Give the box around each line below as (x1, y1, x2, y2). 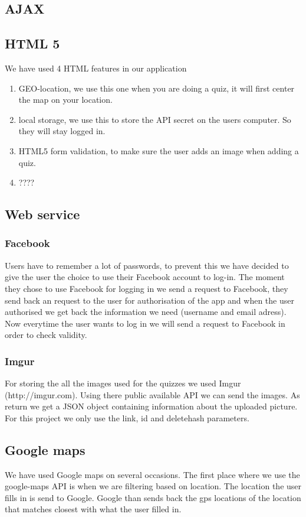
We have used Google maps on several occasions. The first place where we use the (5, 468, 300, 480)
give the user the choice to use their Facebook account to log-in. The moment (5, 271, 285, 283)
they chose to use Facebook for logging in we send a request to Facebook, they (5, 282, 288, 294)
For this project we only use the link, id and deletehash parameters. (5, 411, 249, 424)
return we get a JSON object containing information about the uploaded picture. (5, 400, 298, 412)
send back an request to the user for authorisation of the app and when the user (5, 294, 294, 306)
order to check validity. (5, 329, 87, 341)
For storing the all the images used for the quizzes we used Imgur (5, 377, 241, 389)
